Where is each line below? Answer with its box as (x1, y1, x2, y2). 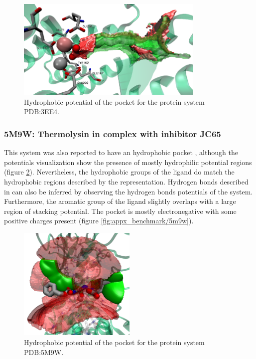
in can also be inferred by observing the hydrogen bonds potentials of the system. (4, 186, 253, 196)
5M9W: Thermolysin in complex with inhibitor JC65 (4, 127, 221, 140)
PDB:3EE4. (24, 106, 59, 117)
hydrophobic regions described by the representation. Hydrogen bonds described (4, 177, 249, 187)
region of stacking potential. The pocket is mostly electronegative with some (4, 205, 237, 216)
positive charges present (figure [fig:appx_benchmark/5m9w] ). (4, 215, 194, 226)
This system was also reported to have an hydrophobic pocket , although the (4, 147, 238, 158)
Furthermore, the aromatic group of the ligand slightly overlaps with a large (4, 196, 236, 206)
